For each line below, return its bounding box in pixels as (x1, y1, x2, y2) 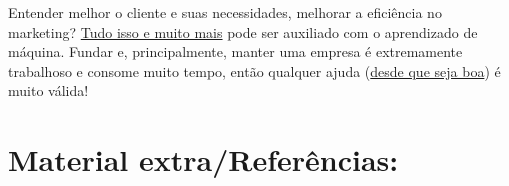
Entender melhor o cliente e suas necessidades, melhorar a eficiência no (8, 2, 442, 22)
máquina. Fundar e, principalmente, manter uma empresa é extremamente (8, 41, 463, 62)
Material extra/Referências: (8, 139, 399, 180)
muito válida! (8, 80, 89, 101)
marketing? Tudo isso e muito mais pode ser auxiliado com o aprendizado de (8, 21, 478, 42)
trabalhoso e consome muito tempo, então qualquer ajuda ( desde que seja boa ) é (8, 60, 501, 81)
